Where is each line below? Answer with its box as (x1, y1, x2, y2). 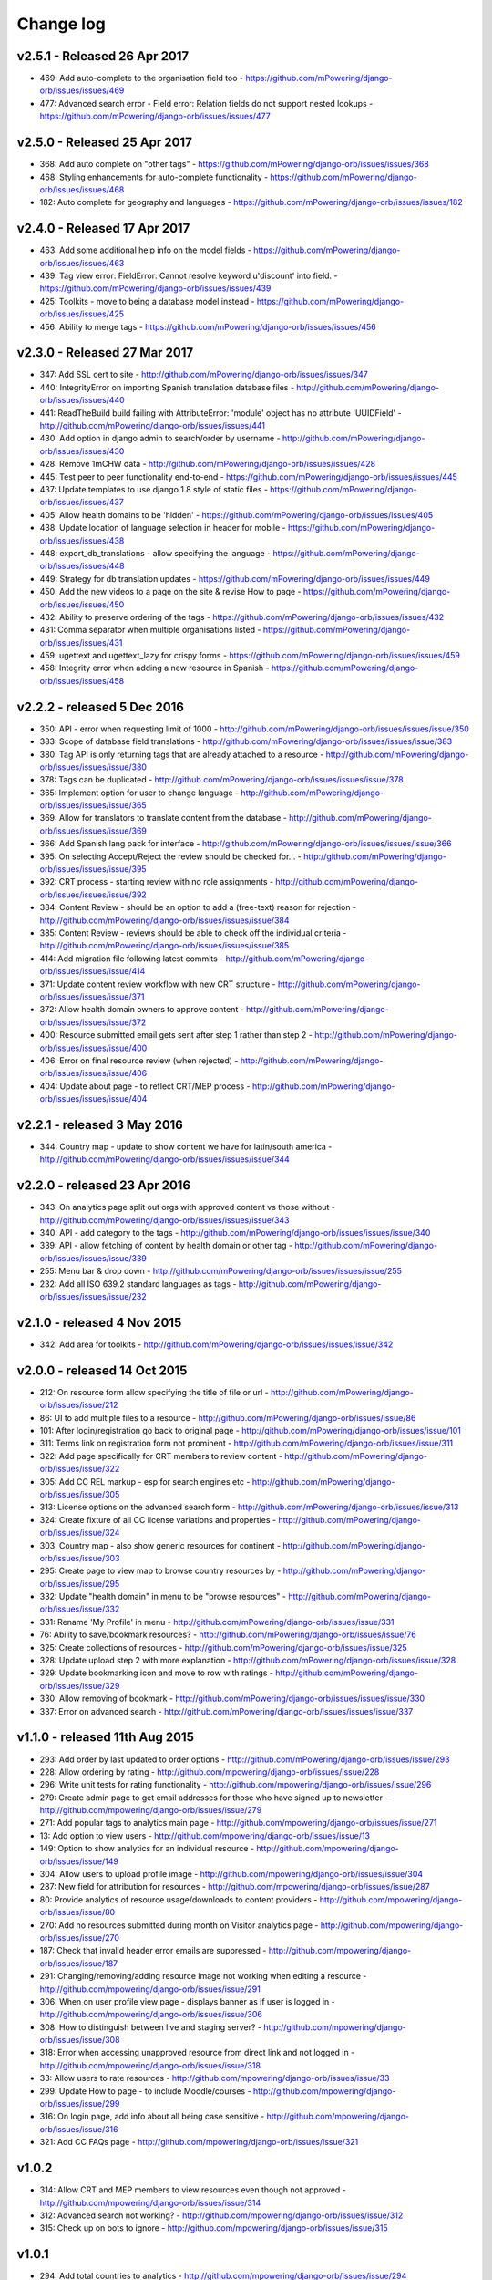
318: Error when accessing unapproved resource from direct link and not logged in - (39, 2047, 355, 2058)
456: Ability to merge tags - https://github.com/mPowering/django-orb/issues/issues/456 (39, 321, 377, 332)
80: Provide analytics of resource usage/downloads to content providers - (39, 1893, 318, 1905)
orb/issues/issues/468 (39, 183, 125, 195)
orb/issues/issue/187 (39, 1957, 118, 1969)
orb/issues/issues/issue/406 (39, 1068, 148, 1079)
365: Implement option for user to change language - (39, 787, 240, 798)
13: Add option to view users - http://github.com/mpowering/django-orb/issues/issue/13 (39, 1829, 371, 1841)
